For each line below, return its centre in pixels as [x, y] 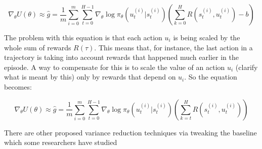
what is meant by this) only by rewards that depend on [90, 77]
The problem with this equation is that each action [83, 37]
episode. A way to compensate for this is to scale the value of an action [115, 67]
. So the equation [211, 77]
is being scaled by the [207, 37]
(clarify [247, 67]
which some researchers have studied [61, 142]
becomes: [18, 86]
